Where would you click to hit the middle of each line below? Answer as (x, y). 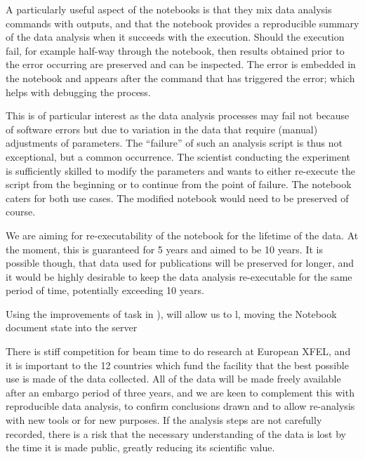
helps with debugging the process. (78, 92)
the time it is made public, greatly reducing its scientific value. (140, 447)
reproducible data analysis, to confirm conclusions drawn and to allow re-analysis (180, 406)
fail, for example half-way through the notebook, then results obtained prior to (175, 50)
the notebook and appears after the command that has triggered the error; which (180, 78)
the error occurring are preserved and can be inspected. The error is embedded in (181, 64)
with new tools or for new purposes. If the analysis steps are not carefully (164, 420)
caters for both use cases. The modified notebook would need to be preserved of (177, 198)
